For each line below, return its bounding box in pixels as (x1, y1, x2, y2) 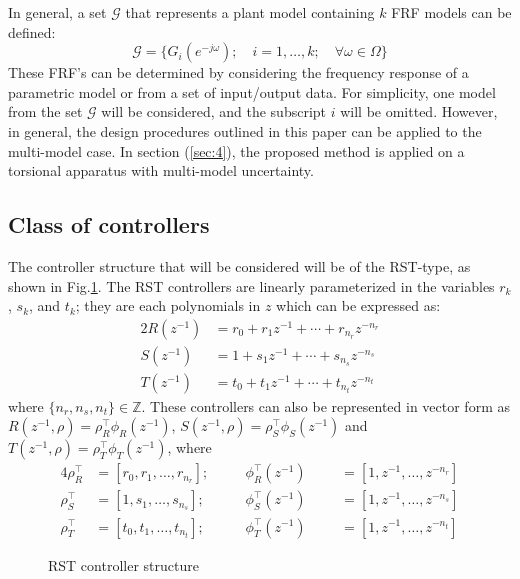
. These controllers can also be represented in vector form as (141, 395, 510, 416)
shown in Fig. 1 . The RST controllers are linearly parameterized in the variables (8, 275, 495, 296)
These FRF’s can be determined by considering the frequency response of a (8, 62, 469, 83)
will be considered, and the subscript (101, 101, 327, 122)
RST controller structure (48, 554, 199, 575)
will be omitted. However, (340, 101, 498, 122)
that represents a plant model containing (125, 2, 375, 22)
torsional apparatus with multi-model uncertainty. (8, 160, 314, 181)
